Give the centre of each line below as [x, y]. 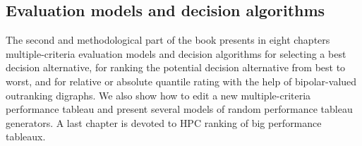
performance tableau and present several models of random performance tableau [179, 109]
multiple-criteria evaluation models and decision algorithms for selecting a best [176, 53]
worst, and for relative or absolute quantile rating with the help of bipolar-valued [181, 81]
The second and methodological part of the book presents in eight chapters [168, 40]
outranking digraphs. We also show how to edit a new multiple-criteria [158, 95]
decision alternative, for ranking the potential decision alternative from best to [176, 67]
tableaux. [26, 136]
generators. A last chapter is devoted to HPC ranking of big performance [164, 122]
